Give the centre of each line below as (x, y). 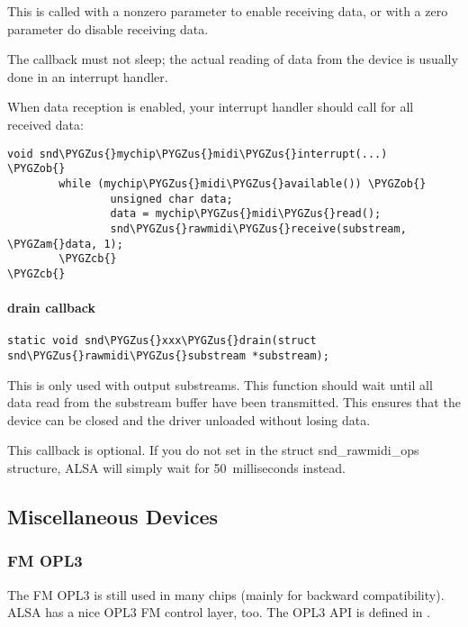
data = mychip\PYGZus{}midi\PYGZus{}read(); (246, 214)
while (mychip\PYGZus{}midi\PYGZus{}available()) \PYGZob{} (243, 183)
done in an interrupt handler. (88, 76)
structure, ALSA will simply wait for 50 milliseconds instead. (176, 467)
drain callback (52, 308)
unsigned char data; (171, 199)
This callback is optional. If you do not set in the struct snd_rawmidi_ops (213, 450)
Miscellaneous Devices (113, 516)
